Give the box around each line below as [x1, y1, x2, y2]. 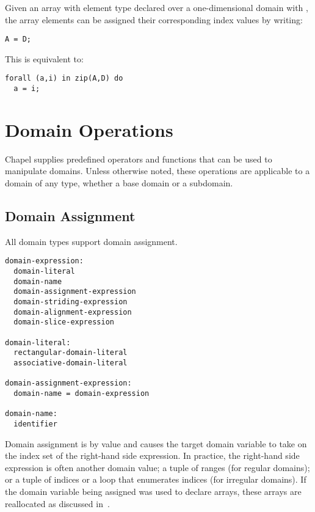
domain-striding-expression [13, 298, 128, 307]
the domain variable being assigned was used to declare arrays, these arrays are [5, 485, 302, 497]
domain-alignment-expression [13, 307, 132, 316]
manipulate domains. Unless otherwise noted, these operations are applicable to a [5, 164, 310, 177]
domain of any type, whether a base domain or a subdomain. [5, 177, 233, 189]
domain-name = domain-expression [13, 389, 150, 398]
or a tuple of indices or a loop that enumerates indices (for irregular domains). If [5, 473, 306, 486]
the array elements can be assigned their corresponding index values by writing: [5, 13, 303, 26]
